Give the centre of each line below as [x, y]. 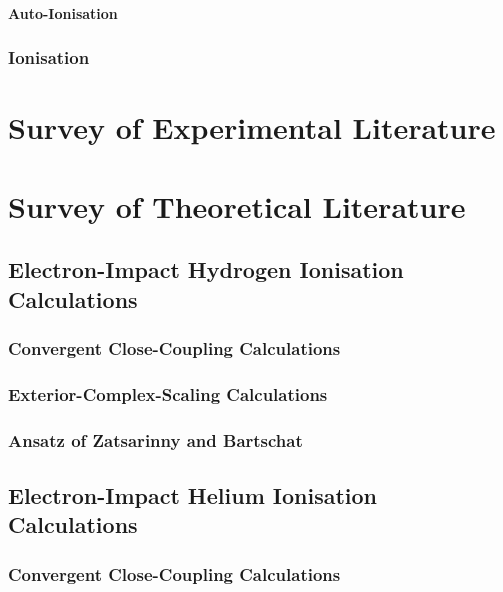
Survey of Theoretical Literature [237, 205]
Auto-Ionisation [63, 12]
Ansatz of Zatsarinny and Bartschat [155, 439]
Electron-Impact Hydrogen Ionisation [206, 269]
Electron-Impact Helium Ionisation [192, 494]
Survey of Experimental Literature [252, 127]
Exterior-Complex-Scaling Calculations [168, 393]
